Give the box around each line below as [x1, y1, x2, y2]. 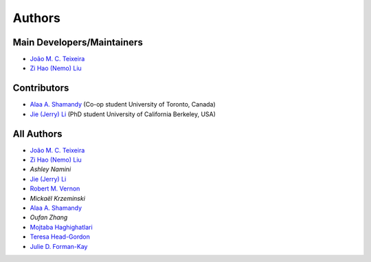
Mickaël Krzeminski [30, 194, 86, 202]
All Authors [12, 128, 63, 140]
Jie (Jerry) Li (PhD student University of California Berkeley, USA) [30, 110, 216, 118]
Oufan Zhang [30, 213, 68, 221]
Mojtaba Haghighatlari [30, 223, 93, 231]
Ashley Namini [30, 165, 71, 173]
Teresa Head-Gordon [30, 232, 91, 241]
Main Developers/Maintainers [12, 36, 144, 48]
